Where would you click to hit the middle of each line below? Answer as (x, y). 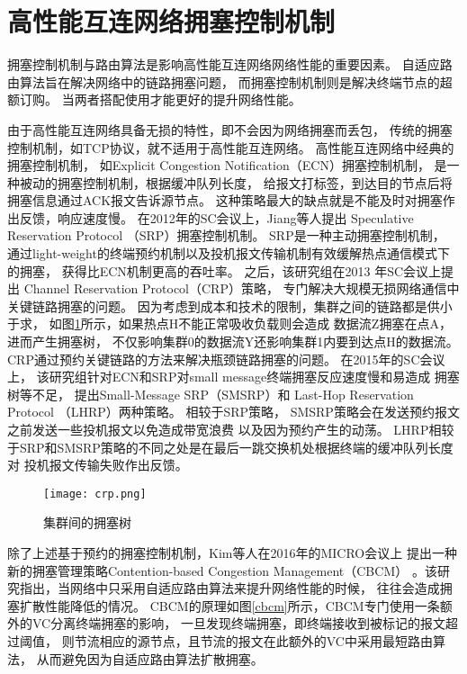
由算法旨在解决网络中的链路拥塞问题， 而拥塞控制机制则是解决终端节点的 (224, 81)
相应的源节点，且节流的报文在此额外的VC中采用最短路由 (266, 641)
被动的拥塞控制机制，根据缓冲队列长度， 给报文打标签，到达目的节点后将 (236, 182)
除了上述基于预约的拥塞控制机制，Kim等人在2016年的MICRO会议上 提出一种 (232, 553)
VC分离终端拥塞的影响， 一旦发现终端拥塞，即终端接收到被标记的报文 (238, 623)
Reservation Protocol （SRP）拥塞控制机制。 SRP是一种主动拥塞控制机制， (226, 235)
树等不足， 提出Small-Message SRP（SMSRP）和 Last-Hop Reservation (211, 394)
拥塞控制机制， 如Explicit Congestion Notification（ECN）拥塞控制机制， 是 (227, 165)
